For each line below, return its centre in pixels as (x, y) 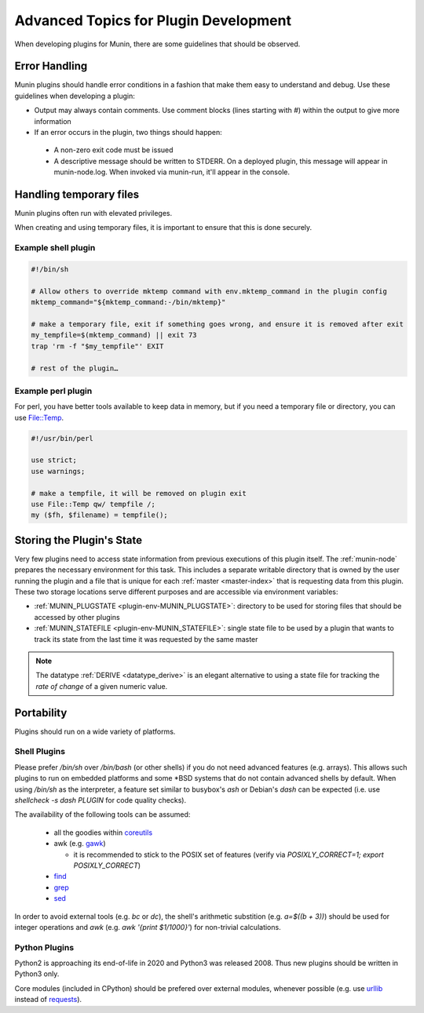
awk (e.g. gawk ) (80, 844)
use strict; (54, 460)
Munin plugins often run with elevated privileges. (93, 213)
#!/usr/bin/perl (62, 438)
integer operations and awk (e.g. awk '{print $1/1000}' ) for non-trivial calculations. (148, 927)
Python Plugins (44, 947)
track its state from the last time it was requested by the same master (146, 639)
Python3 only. (37, 974)
